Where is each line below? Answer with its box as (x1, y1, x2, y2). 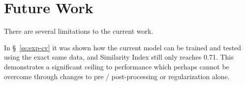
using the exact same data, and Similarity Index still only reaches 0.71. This (4, 52, 234, 62)
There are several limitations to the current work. (4, 26, 153, 36)
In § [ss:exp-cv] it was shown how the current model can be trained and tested (4, 42, 242, 52)
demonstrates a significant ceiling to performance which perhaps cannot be (4, 61, 229, 71)
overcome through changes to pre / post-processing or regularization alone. (4, 71, 230, 81)
